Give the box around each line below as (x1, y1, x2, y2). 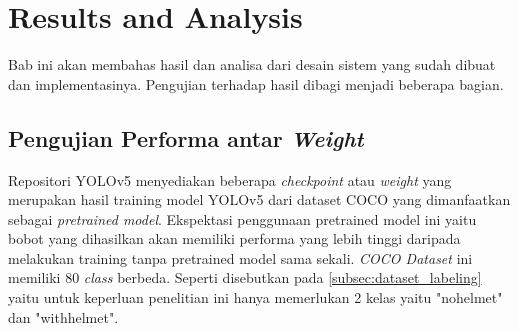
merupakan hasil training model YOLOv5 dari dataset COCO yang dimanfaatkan (8, 189, 511, 210)
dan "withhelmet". (8, 306, 119, 327)
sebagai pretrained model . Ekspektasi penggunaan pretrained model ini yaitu (8, 208, 477, 229)
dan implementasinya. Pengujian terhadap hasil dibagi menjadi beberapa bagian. (8, 73, 504, 94)
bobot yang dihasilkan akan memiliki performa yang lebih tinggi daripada (8, 228, 461, 249)
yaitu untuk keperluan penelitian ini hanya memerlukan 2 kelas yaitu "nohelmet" (8, 287, 503, 308)
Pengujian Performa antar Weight (8, 122, 364, 153)
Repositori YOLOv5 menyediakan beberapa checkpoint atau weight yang (8, 169, 452, 190)
